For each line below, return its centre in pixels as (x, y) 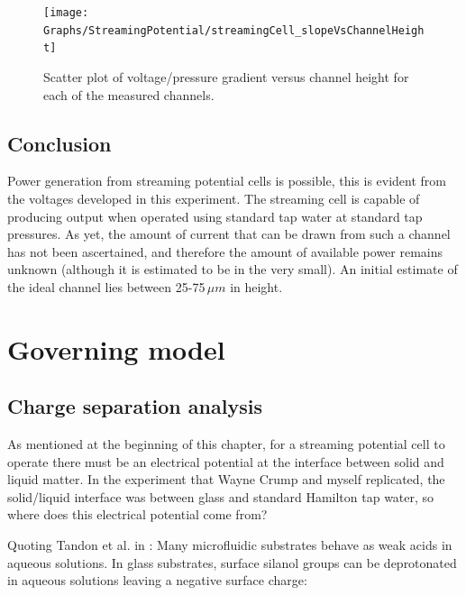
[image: (66, 13)
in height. (256, 286)
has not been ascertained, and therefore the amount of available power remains (225, 251)
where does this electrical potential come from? (137, 514)
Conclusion (59, 143)
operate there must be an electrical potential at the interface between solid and (226, 461)
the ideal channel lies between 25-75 (106, 286)
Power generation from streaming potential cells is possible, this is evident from (227, 181)
